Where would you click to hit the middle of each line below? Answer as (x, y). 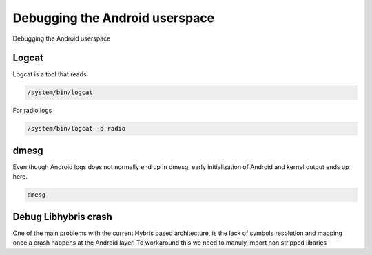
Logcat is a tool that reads (50, 74)
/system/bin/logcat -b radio (76, 129)
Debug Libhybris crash (63, 217)
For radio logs (32, 111)
